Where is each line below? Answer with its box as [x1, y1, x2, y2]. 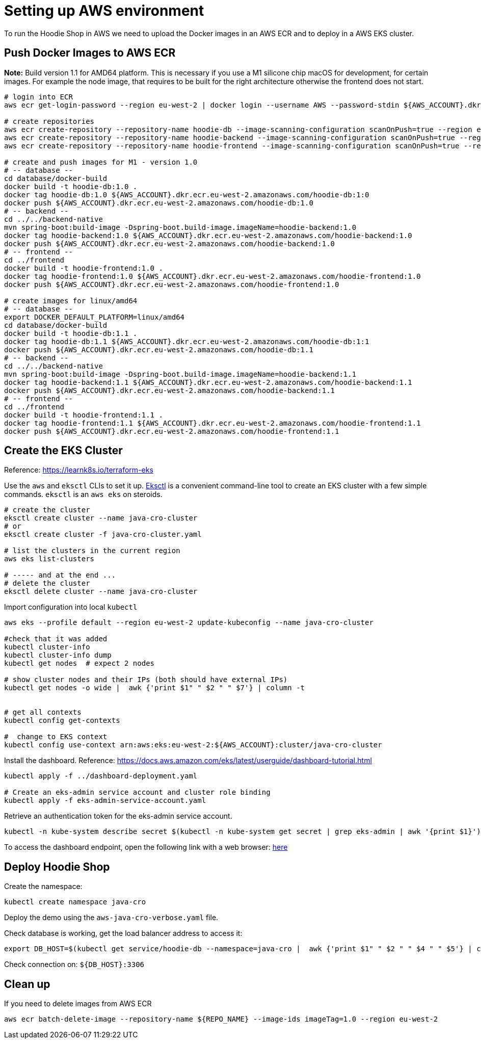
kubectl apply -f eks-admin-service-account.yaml [4, 796, 206, 805]
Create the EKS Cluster [4, 444, 123, 457]
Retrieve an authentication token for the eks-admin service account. [4, 812, 232, 821]
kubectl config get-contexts [4, 716, 120, 725]
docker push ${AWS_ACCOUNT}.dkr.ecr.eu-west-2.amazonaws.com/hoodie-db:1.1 [4, 345, 313, 354]
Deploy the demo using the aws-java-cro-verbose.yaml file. [4, 913, 219, 922]
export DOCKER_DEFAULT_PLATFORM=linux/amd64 [4, 312, 185, 321]
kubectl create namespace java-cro [4, 898, 146, 906]
